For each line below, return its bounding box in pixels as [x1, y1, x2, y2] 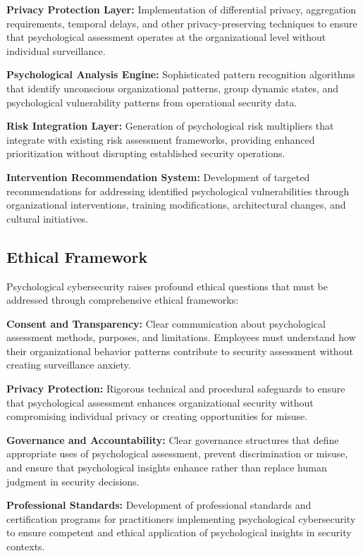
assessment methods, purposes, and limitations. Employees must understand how [6, 330, 356, 345]
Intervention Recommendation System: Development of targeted [6, 169, 310, 184]
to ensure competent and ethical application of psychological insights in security [6, 525, 352, 540]
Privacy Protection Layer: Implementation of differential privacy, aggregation [6, 2, 357, 16]
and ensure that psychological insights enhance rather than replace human [6, 460, 327, 475]
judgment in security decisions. [6, 474, 140, 488]
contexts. [6, 539, 45, 554]
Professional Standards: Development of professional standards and [6, 498, 312, 512]
